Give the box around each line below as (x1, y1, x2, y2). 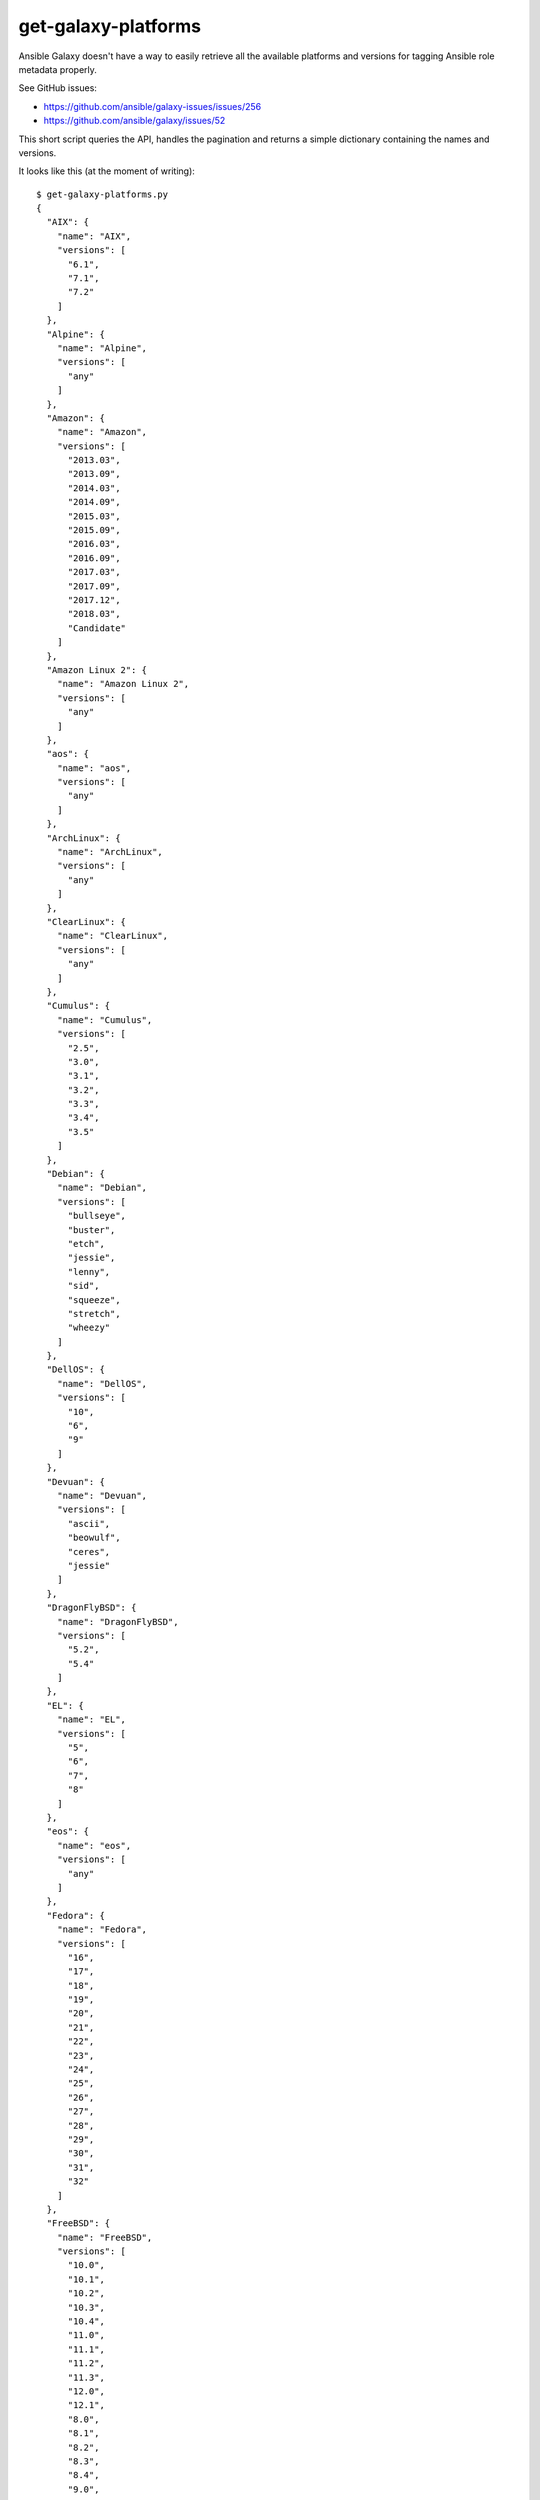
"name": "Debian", (56, 1182, 148, 1194)
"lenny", (67, 1266, 111, 1277)
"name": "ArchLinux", (56, 846, 164, 858)
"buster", (67, 1224, 116, 1235)
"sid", (67, 1280, 100, 1292)
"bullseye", (67, 1210, 127, 1222)
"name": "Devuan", (56, 1490, 148, 1501)
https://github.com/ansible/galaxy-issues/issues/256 (43, 100, 262, 112)
